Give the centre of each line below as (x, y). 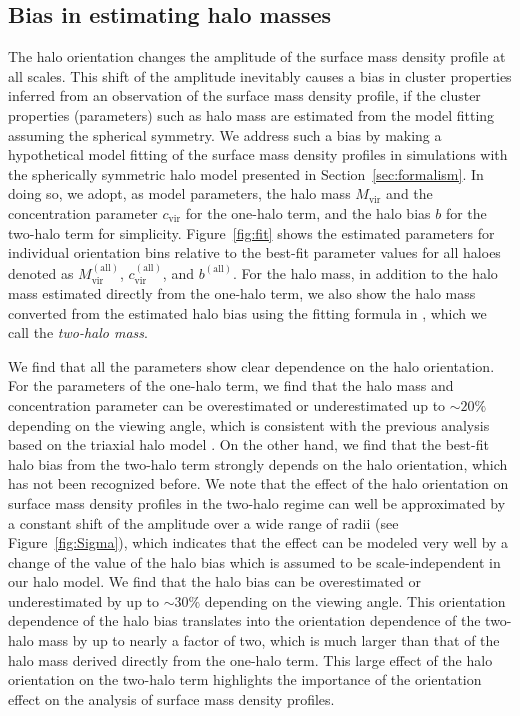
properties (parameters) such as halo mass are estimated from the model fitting (251, 114)
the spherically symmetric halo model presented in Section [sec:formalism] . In (246, 173)
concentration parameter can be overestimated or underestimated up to (227, 404)
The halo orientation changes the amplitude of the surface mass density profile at (257, 56)
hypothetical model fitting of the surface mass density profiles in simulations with (258, 154)
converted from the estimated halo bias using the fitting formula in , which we (247, 312)
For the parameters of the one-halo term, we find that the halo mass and (231, 385)
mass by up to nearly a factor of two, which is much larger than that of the (269, 640)
